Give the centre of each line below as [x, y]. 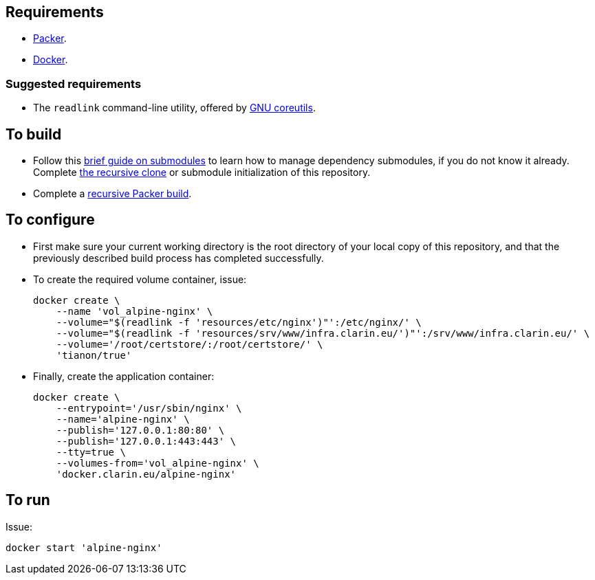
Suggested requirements [74, 83]
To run [28, 500]
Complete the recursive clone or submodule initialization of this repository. [202, 172]
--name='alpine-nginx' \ [123, 419]
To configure [50, 220]
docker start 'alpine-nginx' [84, 547]
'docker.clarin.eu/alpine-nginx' [146, 474]
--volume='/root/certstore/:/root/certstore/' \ [190, 344]
